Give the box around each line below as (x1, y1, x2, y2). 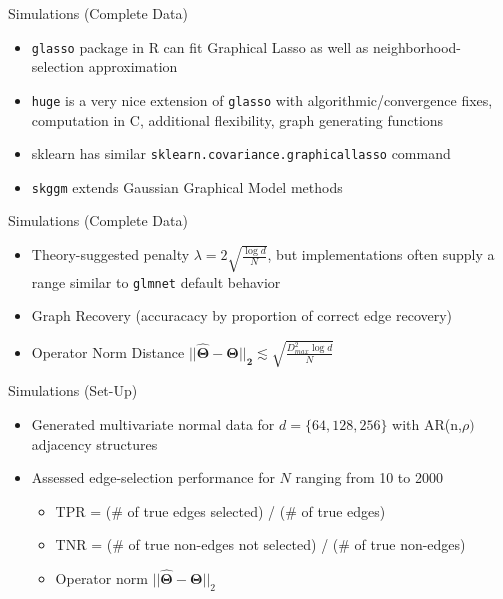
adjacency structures (31, 433, 158, 454)
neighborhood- (373, 36, 461, 57)
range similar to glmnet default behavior (31, 271, 281, 292)
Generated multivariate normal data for (31, 413, 275, 434)
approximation (88, 56, 178, 77)
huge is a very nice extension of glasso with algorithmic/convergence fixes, (31, 89, 493, 110)
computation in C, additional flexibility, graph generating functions (31, 109, 444, 130)
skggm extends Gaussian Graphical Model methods (31, 176, 343, 197)
